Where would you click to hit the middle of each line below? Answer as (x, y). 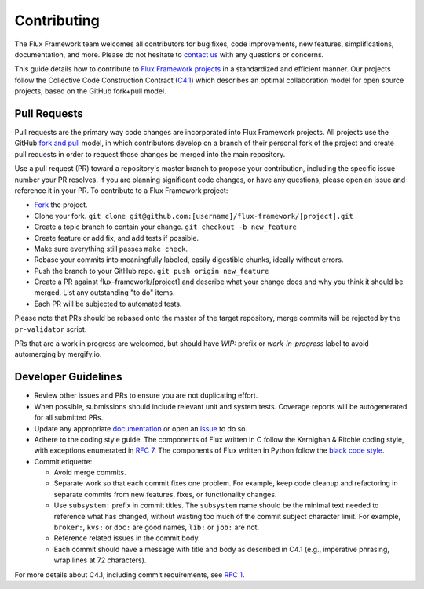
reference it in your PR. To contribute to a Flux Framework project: (121, 190)
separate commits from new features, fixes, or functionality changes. (165, 494)
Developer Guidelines (68, 377)
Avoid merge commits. (90, 473)
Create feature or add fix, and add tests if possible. (117, 238)
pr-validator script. (51, 329)
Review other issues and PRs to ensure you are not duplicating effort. (146, 395)
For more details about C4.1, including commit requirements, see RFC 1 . (130, 574)
